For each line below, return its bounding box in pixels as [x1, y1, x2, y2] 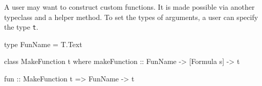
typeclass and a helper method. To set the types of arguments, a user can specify [4, 11, 258, 22]
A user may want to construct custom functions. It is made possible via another [4, 2, 255, 12]
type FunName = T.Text [4, 38, 82, 49]
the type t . [4, 21, 38, 32]
